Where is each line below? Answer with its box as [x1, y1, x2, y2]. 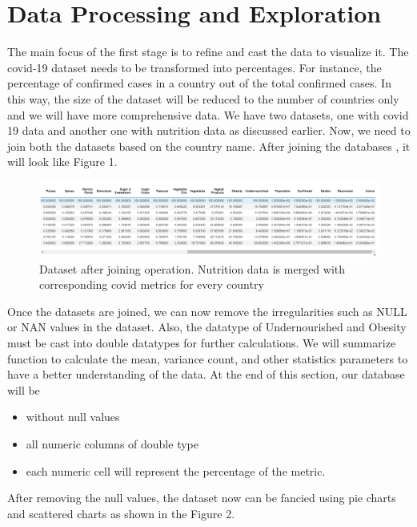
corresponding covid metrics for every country [39, 276, 264, 293]
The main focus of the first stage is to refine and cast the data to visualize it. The [7, 43, 409, 60]
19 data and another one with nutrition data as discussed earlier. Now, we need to [7, 122, 411, 139]
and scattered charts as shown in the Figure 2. [7, 505, 235, 521]
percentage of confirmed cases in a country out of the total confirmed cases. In [7, 75, 391, 91]
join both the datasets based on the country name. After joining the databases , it [7, 137, 411, 154]
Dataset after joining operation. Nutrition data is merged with [39, 260, 346, 277]
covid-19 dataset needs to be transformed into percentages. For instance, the [7, 59, 382, 75]
